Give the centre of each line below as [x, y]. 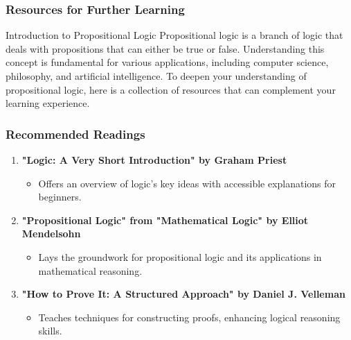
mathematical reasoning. [90, 270]
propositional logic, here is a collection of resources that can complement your [171, 89]
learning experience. [48, 103]
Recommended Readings [75, 134]
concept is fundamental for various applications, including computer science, [167, 62]
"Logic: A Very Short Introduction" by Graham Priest [154, 160]
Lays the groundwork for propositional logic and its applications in [180, 256]
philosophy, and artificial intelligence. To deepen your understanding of [156, 76]
